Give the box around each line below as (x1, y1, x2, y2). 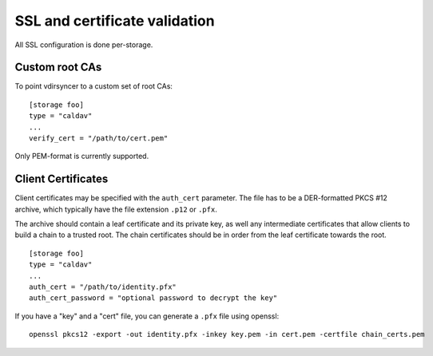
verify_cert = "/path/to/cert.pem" (29, 134, 169, 143)
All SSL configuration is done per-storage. (14, 40, 153, 49)
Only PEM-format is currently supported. (14, 152, 149, 161)
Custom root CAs (14, 61, 102, 74)
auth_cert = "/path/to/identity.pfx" (29, 283, 177, 291)
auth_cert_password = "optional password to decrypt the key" (29, 294, 278, 303)
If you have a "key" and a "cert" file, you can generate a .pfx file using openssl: (14, 311, 280, 321)
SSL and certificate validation (14, 12, 215, 30)
